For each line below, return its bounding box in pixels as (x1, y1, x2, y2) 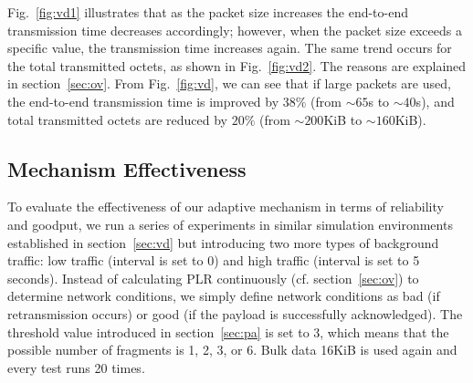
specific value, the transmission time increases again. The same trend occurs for (7, 38, 452, 57)
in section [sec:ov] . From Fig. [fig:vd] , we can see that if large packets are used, (7, 74, 451, 93)
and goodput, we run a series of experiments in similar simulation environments (7, 214, 453, 233)
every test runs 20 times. (7, 357, 145, 377)
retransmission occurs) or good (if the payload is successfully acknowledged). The (7, 304, 463, 323)
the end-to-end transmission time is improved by (7, 91, 279, 110)
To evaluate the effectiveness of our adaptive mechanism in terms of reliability (7, 197, 444, 216)
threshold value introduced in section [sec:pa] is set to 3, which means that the (7, 322, 449, 341)
